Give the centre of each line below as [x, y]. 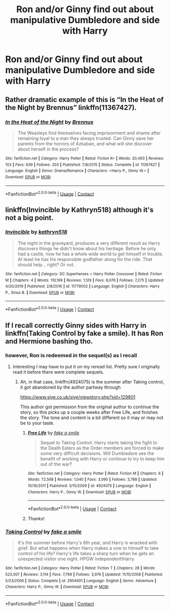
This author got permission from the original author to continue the [90, 407]
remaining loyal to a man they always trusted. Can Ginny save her [86, 138]
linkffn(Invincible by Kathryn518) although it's [79, 209]
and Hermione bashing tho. [49, 341]
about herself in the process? [48, 149]
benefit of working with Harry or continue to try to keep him [102, 458]
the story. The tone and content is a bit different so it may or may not [92, 417]
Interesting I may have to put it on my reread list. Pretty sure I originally [86, 366]
